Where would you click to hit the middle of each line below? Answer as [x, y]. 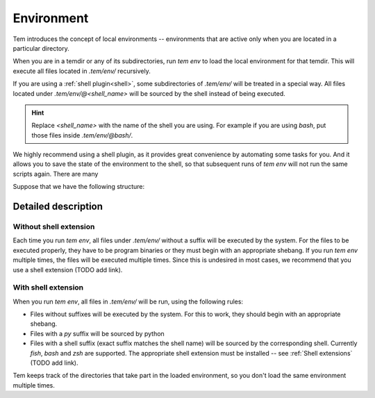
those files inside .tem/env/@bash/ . [82, 135]
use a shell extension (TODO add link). [68, 270]
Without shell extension [54, 227]
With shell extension [48, 288]
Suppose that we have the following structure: [79, 187]
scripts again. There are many [56, 174]
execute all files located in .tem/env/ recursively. [82, 71]
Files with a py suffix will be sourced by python [97, 333]
